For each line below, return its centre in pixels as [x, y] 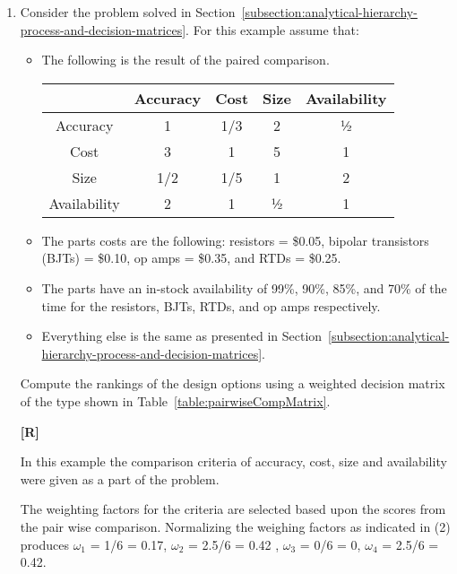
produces [44, 544]
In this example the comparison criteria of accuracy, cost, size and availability [233, 461]
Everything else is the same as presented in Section [182, 336]
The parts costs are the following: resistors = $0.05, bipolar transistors [235, 240]
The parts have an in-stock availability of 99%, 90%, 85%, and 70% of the [244, 287]
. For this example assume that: [272, 29]
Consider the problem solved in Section [128, 12]
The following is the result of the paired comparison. [185, 60]
